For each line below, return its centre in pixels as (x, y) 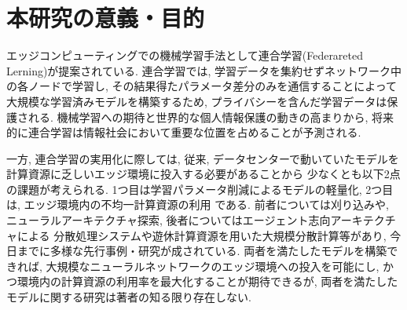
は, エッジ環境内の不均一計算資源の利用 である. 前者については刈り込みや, (198, 204)
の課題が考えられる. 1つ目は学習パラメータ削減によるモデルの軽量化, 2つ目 (200, 189)
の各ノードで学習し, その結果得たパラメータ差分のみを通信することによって (202, 86)
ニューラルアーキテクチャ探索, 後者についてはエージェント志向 (169, 220)
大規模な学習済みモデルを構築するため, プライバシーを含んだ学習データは (197, 101)
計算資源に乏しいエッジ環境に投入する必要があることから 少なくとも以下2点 (203, 174)
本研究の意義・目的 (106, 18)
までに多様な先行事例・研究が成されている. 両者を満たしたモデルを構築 (202, 251)
